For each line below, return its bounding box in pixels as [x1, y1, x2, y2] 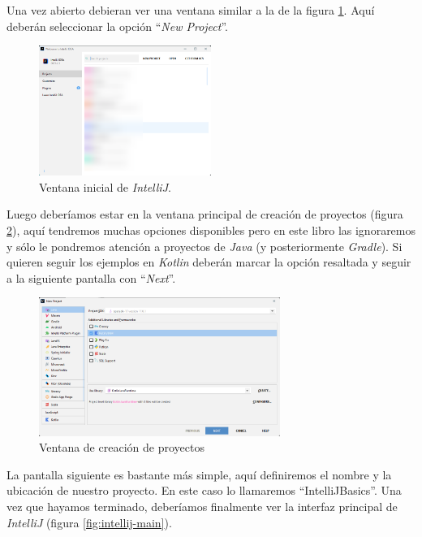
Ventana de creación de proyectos [39, 439, 205, 456]
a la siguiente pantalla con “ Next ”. [6, 269, 176, 286]
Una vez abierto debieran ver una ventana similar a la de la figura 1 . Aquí [6, 2, 375, 18]
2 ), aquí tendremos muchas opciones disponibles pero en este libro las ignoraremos [6, 222, 416, 239]
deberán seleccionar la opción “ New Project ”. [6, 17, 228, 34]
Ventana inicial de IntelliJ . [39, 178, 171, 195]
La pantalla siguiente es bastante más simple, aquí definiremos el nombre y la [6, 466, 392, 483]
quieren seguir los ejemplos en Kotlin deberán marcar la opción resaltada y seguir [6, 253, 411, 271]
